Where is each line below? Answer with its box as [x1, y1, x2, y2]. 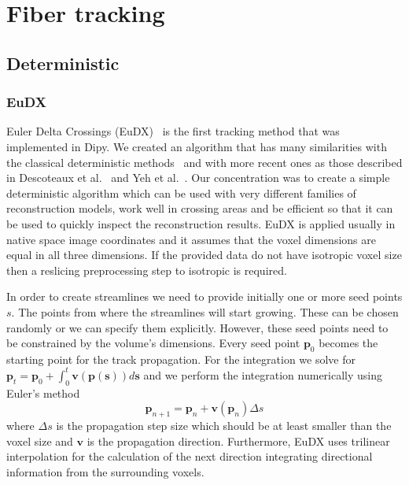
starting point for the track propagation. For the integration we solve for [6, 350, 356, 367]
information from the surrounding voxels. [6, 463, 204, 479]
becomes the [319, 335, 378, 351]
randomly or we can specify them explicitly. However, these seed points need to [6, 319, 389, 335]
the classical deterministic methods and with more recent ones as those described [6, 154, 403, 170]
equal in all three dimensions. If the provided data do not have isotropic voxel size [6, 246, 402, 263]
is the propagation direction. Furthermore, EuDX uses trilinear [87, 432, 390, 449]
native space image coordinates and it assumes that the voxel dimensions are [6, 231, 376, 247]
